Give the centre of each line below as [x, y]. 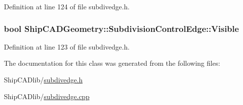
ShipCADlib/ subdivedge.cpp [47, 96]
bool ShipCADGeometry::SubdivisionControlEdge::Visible [121, 28]
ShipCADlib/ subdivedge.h [43, 79]
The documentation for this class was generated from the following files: [112, 63]
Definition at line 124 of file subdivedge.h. [67, 6]
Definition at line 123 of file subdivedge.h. [67, 46]
